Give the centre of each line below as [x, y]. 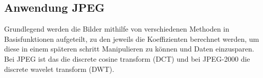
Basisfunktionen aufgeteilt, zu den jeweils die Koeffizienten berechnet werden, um [132, 38]
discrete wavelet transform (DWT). [59, 69]
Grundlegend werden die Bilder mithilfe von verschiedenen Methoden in [117, 29]
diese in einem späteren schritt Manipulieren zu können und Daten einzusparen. [129, 49]
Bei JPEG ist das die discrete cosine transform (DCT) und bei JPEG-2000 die [127, 58]
